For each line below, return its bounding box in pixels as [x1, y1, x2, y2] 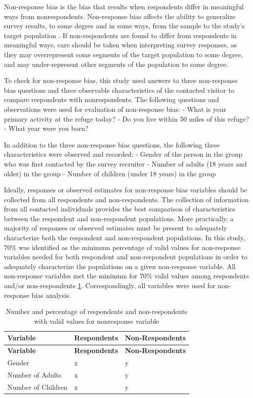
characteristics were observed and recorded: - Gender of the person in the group [4, 149, 243, 159]
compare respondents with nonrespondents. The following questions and [4, 94, 219, 105]
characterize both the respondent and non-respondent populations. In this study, [4, 232, 245, 243]
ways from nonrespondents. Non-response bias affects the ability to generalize [4, 11, 235, 21]
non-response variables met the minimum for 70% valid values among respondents [4, 271, 249, 281]
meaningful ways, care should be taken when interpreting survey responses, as [4, 40, 237, 50]
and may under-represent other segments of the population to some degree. [4, 59, 229, 69]
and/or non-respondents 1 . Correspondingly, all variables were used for [4, 280, 216, 291]
